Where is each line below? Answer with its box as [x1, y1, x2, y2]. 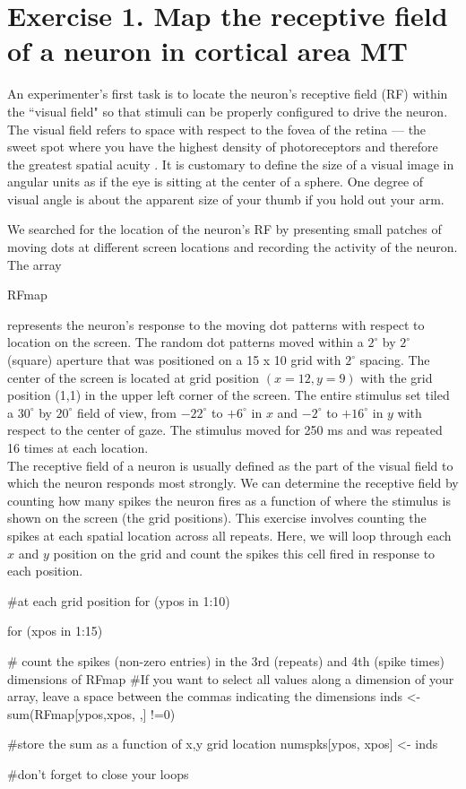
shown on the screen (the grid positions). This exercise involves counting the [7, 508, 427, 527]
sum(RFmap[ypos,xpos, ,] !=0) [7, 704, 176, 723]
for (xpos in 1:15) [7, 621, 103, 640]
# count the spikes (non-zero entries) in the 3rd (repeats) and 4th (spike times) [7, 651, 444, 670]
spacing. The [359, 351, 430, 369]
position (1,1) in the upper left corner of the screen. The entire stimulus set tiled [7, 386, 450, 404]
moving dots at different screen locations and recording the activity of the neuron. [7, 238, 458, 256]
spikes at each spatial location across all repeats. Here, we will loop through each [7, 525, 452, 544]
